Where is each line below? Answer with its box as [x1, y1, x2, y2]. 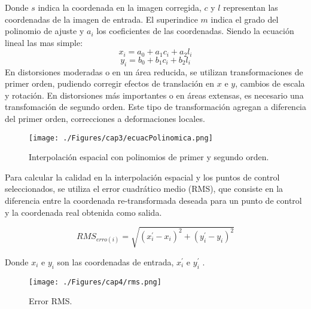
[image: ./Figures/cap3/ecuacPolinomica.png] [29, 133, 213, 142]
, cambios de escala [235, 77, 305, 90]
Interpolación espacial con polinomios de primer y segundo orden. [29, 151, 269, 163]
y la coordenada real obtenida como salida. [5, 206, 162, 218]
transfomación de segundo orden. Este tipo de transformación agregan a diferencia [5, 100, 306, 113]
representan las [223, 1, 278, 13]
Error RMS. [29, 295, 72, 307]
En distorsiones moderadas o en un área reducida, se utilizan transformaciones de [5, 65, 303, 78]
